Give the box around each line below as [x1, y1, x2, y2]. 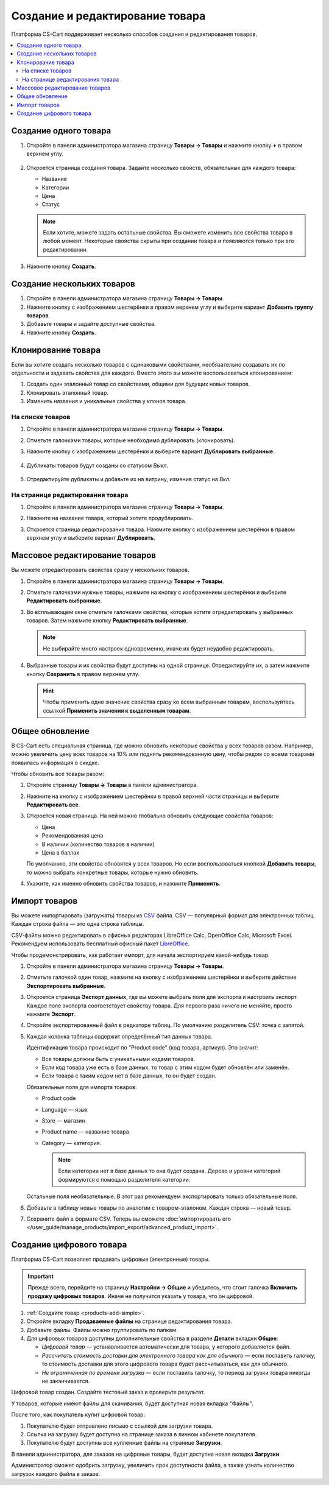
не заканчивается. [41, 1377, 90, 1385]
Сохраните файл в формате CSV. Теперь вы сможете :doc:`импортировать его [26, 1215, 232, 1222]
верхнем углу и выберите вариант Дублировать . [26, 534, 155, 541]
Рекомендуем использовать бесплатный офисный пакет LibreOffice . [11, 940, 190, 947]
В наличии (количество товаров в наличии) [41, 841, 155, 848]
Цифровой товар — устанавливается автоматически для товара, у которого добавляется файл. [41, 1343, 291, 1350]
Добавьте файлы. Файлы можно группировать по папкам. [26, 1326, 178, 1333]
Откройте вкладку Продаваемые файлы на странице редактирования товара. [26, 1317, 233, 1325]
